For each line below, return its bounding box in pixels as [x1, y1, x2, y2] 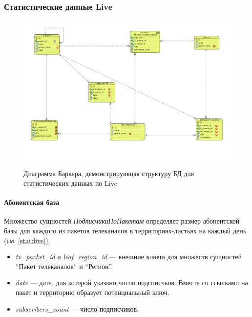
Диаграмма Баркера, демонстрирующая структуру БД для [23, 168, 194, 179]
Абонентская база [4, 197, 60, 207]
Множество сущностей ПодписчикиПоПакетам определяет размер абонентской [4, 216, 240, 226]
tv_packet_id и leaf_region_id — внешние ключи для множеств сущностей [15, 251, 242, 262]
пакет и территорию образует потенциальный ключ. [15, 287, 169, 297]
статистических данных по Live [23, 178, 117, 188]
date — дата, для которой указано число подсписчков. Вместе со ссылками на [15, 277, 248, 288]
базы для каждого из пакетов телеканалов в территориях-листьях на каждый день [4, 226, 247, 236]
